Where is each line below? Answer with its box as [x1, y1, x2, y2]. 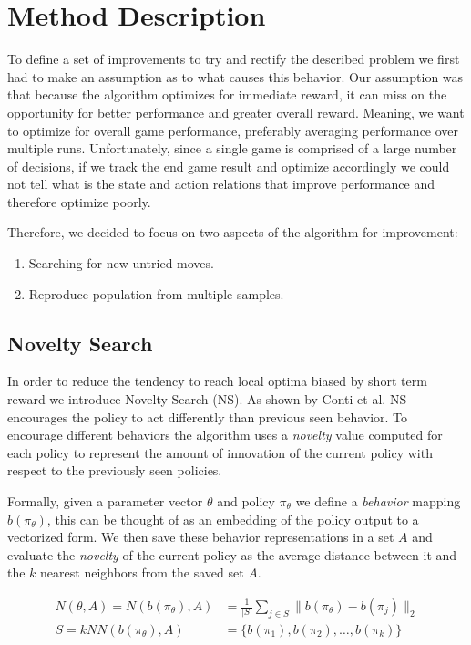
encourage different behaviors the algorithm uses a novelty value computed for [7, 425, 443, 444]
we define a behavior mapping [295, 492, 461, 511]
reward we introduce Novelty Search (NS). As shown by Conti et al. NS [7, 390, 407, 409]
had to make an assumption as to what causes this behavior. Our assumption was [7, 67, 464, 86]
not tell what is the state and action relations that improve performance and [7, 174, 435, 193]
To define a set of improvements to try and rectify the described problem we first [7, 49, 460, 68]
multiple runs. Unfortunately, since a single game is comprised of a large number [7, 139, 457, 158]
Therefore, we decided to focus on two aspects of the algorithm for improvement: [7, 223, 458, 242]
